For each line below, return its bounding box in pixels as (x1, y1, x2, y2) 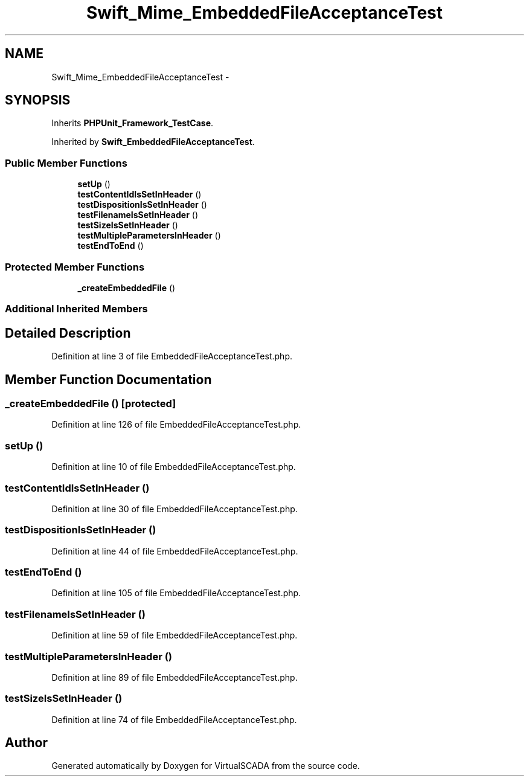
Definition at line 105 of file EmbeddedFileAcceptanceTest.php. (51, 588, 301, 599)
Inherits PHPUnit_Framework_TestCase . (51, 118, 214, 129)
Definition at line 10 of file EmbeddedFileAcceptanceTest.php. (51, 461, 296, 472)
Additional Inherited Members (5, 303, 148, 315)
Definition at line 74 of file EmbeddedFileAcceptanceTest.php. (51, 714, 297, 725)
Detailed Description (5, 325, 131, 341)
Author (5, 735, 48, 751)
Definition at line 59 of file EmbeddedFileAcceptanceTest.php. (51, 630, 298, 641)
